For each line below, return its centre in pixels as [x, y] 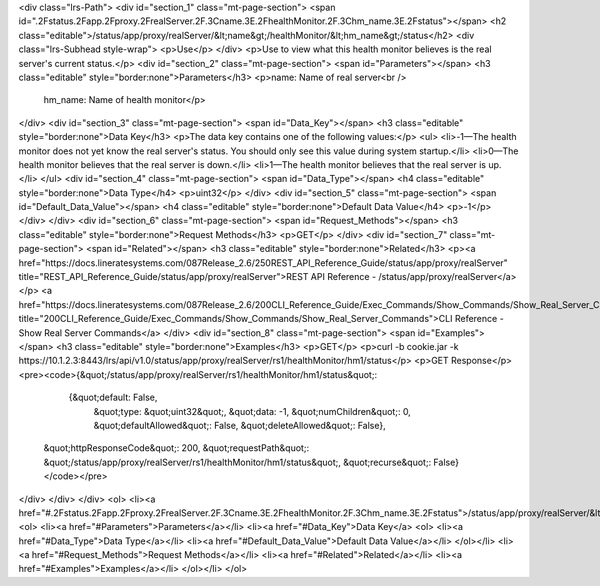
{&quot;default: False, [113, 397]
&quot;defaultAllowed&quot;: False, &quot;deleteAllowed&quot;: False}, [239, 425]
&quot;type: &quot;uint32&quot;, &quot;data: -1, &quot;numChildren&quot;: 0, [252, 411]
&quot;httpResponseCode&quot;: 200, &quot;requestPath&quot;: [176, 448]
